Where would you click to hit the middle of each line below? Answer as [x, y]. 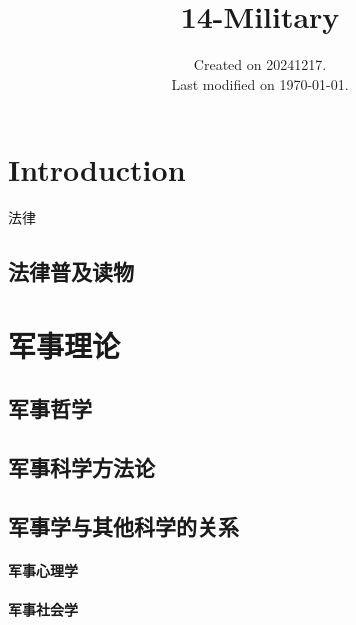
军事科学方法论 [81, 467]
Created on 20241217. [260, 64]
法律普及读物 [71, 271]
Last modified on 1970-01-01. [260, 83]
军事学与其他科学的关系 [123, 525]
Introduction [97, 169]
